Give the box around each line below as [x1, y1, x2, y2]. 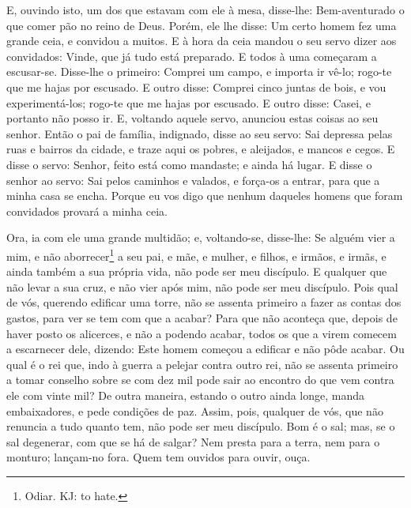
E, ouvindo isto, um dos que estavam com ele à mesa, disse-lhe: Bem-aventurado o [6, 2, 405, 17]
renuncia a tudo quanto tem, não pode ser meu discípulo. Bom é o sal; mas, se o [6, 418, 395, 435]
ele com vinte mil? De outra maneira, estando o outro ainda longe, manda [6, 386, 365, 403]
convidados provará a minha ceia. [6, 202, 168, 219]
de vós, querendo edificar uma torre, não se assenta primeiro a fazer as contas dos [6, 294, 402, 310]
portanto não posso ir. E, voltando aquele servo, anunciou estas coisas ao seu [6, 110, 379, 126]
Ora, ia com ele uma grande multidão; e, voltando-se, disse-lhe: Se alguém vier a [6, 229, 395, 246]
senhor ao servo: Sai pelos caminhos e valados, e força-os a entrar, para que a [6, 171, 380, 188]
